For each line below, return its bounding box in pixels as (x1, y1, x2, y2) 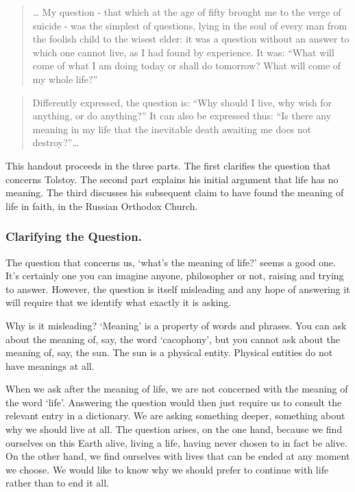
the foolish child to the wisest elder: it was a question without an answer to (32, 32, 350, 46)
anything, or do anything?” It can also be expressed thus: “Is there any (32, 108, 332, 123)
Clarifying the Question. (5, 228, 142, 245)
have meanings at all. (5, 358, 95, 373)
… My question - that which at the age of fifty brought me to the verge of (32, 5, 341, 19)
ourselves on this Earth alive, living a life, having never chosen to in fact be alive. (5, 435, 347, 449)
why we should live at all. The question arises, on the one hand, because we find (5, 422, 343, 436)
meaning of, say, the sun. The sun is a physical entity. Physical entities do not (5, 345, 333, 360)
